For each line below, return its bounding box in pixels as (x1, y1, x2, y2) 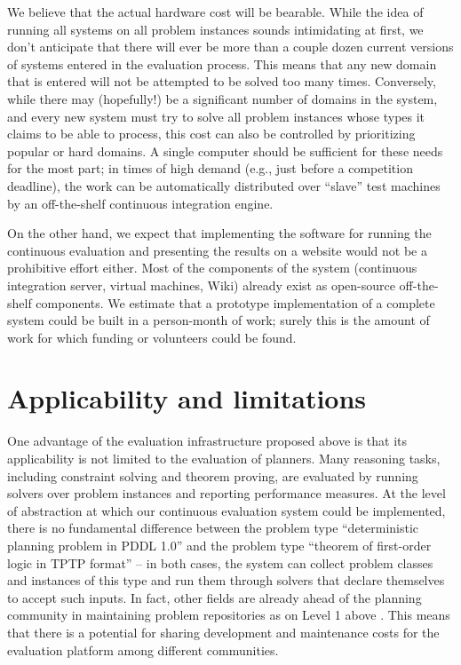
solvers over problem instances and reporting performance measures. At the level (7, 484, 446, 503)
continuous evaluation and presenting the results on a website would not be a (7, 241, 427, 259)
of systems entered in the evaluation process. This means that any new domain (7, 54, 437, 73)
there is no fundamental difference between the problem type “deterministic (7, 519, 419, 537)
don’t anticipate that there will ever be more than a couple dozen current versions (7, 37, 454, 56)
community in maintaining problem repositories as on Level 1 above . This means (7, 606, 450, 624)
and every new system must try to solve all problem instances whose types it (7, 107, 425, 125)
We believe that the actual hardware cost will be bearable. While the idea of (7, 3, 424, 20)
